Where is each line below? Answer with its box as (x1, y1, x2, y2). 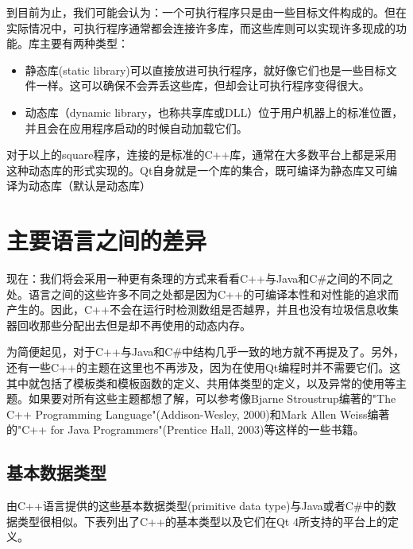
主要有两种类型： (39, 35, 129, 52)
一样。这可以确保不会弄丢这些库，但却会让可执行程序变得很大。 (36, 77, 370, 94)
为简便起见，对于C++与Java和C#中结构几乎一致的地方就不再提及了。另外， (6, 343, 405, 360)
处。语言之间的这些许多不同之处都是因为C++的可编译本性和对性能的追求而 (6, 285, 399, 302)
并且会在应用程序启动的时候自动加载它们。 (25, 119, 248, 136)
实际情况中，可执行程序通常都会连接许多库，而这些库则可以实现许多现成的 (6, 19, 396, 36)
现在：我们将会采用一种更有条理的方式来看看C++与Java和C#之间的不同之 (6, 270, 394, 287)
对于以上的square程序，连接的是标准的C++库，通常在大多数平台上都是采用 (6, 146, 397, 163)
